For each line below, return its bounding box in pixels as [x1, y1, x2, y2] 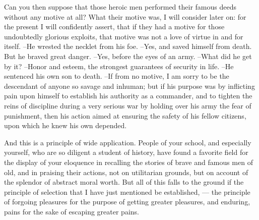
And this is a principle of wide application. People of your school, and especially [4, 137, 251, 147]
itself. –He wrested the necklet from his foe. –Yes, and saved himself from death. [4, 41, 252, 51]
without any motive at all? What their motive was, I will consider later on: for [4, 11, 246, 22]
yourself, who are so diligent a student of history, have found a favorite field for [4, 147, 248, 157]
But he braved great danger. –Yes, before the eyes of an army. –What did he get [4, 50, 252, 61]
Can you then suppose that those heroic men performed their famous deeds [4, 2, 236, 12]
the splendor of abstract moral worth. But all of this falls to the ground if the [4, 177, 244, 187]
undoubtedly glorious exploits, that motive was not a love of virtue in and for [4, 31, 243, 41]
